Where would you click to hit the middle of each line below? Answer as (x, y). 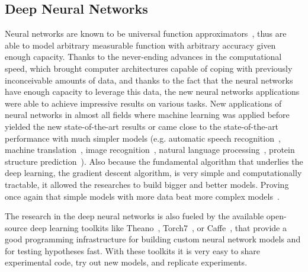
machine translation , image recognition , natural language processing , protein (150, 150)
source (16, 227)
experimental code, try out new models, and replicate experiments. (126, 262)
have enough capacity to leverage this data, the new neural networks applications (152, 92)
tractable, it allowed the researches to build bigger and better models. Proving (147, 184)
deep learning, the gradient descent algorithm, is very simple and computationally (153, 173)
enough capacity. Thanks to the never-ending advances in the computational (143, 57)
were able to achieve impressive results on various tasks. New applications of (143, 103)
